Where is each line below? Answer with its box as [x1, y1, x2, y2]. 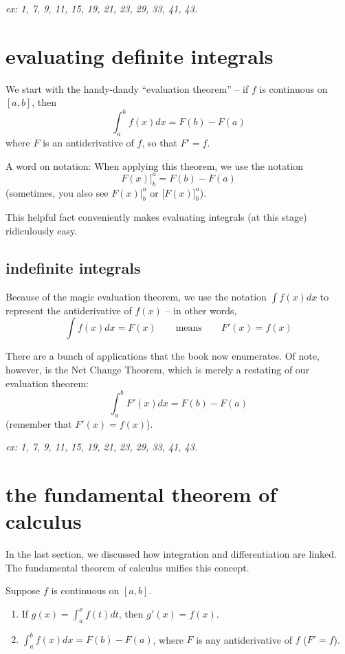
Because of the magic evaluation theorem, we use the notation [5, 289, 267, 303]
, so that [142, 135, 177, 150]
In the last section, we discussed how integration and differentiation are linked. [5, 547, 337, 561]
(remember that [5, 416, 72, 430]
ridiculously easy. [5, 224, 78, 238]
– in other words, [165, 303, 237, 317]
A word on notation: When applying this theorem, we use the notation [5, 158, 304, 173]
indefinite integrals [5, 257, 141, 279]
